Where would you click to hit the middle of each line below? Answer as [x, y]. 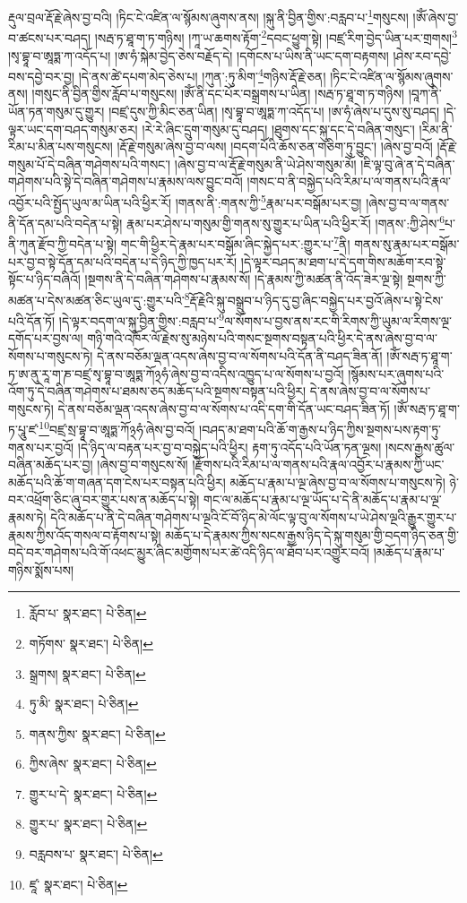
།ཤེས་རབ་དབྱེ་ [422, 55]
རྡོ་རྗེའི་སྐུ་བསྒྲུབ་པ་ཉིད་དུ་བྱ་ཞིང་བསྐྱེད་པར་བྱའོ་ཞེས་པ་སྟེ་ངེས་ [316, 300]
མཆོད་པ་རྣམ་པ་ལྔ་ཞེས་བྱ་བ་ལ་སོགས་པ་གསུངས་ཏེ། [337, 482]
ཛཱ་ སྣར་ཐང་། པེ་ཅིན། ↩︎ [78, 884]
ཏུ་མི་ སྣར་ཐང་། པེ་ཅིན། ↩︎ [84, 704]
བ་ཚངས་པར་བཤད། [50, 37]
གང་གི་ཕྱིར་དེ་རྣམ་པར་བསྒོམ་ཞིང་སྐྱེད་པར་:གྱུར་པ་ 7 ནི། [235, 243]
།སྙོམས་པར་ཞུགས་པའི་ [396, 373]
